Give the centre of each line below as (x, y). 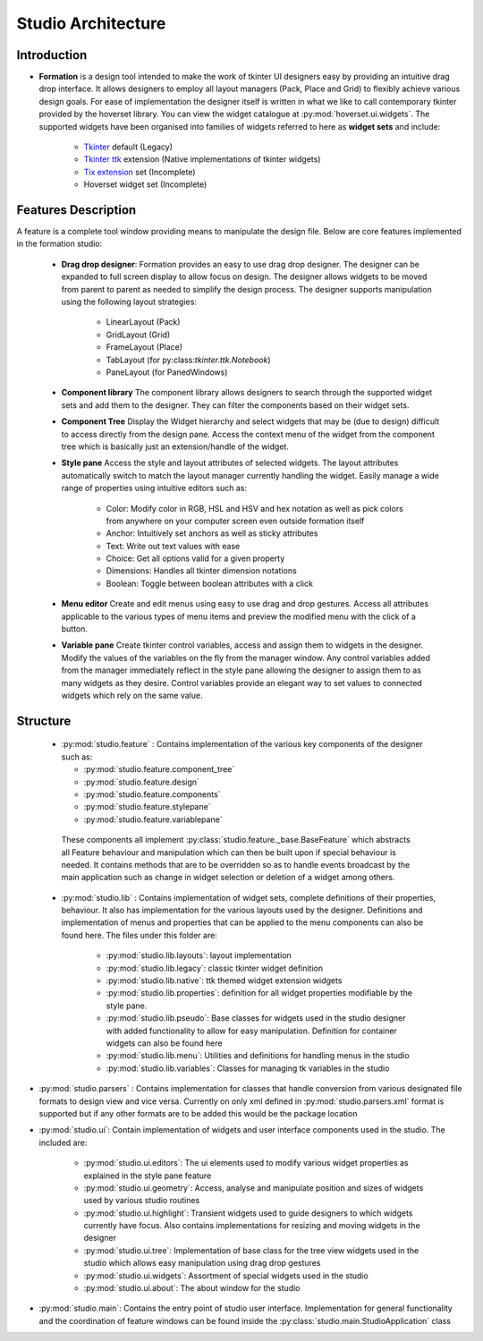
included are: (63, 1142)
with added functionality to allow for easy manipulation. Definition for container (251, 1031)
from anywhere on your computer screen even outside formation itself (235, 521)
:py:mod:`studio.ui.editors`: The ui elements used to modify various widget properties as (246, 1163)
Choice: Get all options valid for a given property (195, 558)
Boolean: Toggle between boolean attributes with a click (209, 583)
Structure (44, 721)
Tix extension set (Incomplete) (140, 172)
